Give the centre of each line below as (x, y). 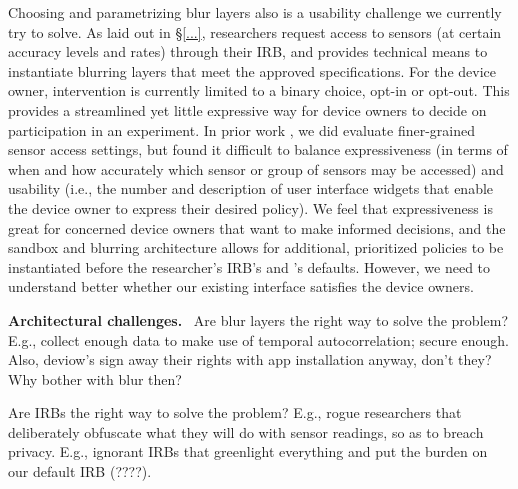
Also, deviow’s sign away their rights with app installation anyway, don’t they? (250, 359)
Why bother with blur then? (95, 378)
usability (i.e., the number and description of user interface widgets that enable (251, 188)
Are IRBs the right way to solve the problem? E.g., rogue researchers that (235, 412)
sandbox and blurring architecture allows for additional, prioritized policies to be (256, 247)
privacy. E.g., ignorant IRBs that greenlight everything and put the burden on (248, 451)
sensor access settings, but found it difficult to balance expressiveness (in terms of (258, 149)
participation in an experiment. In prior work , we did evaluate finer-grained (241, 129)
